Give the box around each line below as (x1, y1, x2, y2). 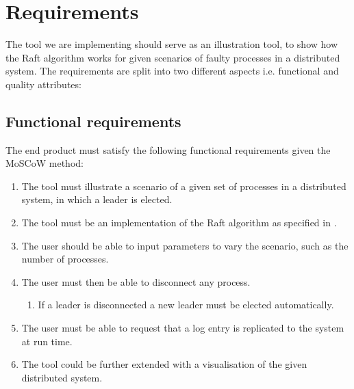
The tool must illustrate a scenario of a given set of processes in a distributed (21, 178, 346, 193)
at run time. (21, 334, 73, 348)
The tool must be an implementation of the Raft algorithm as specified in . (21, 215, 337, 230)
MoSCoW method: (5, 156, 84, 170)
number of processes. (21, 252, 109, 266)
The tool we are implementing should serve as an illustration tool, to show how (5, 37, 338, 51)
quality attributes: (5, 77, 81, 91)
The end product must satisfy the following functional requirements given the (5, 142, 331, 157)
